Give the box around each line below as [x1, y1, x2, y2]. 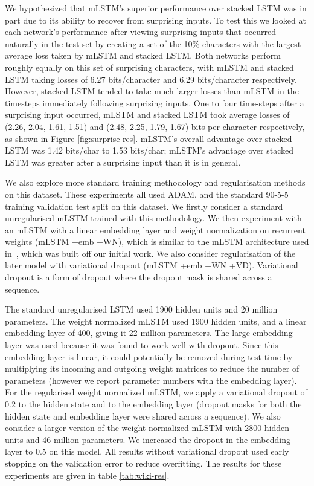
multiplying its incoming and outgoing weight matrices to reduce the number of [5, 362, 300, 375]
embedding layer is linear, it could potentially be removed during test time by [5, 350, 293, 363]
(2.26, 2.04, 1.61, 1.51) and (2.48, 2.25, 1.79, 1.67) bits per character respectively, [5, 120, 305, 132]
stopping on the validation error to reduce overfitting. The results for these [5, 456, 282, 469]
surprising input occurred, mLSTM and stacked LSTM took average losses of [5, 108, 290, 121]
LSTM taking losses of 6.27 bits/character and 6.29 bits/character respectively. [5, 73, 297, 85]
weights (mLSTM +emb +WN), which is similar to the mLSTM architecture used [5, 235, 309, 248]
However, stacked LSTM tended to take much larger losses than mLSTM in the [5, 85, 299, 97]
